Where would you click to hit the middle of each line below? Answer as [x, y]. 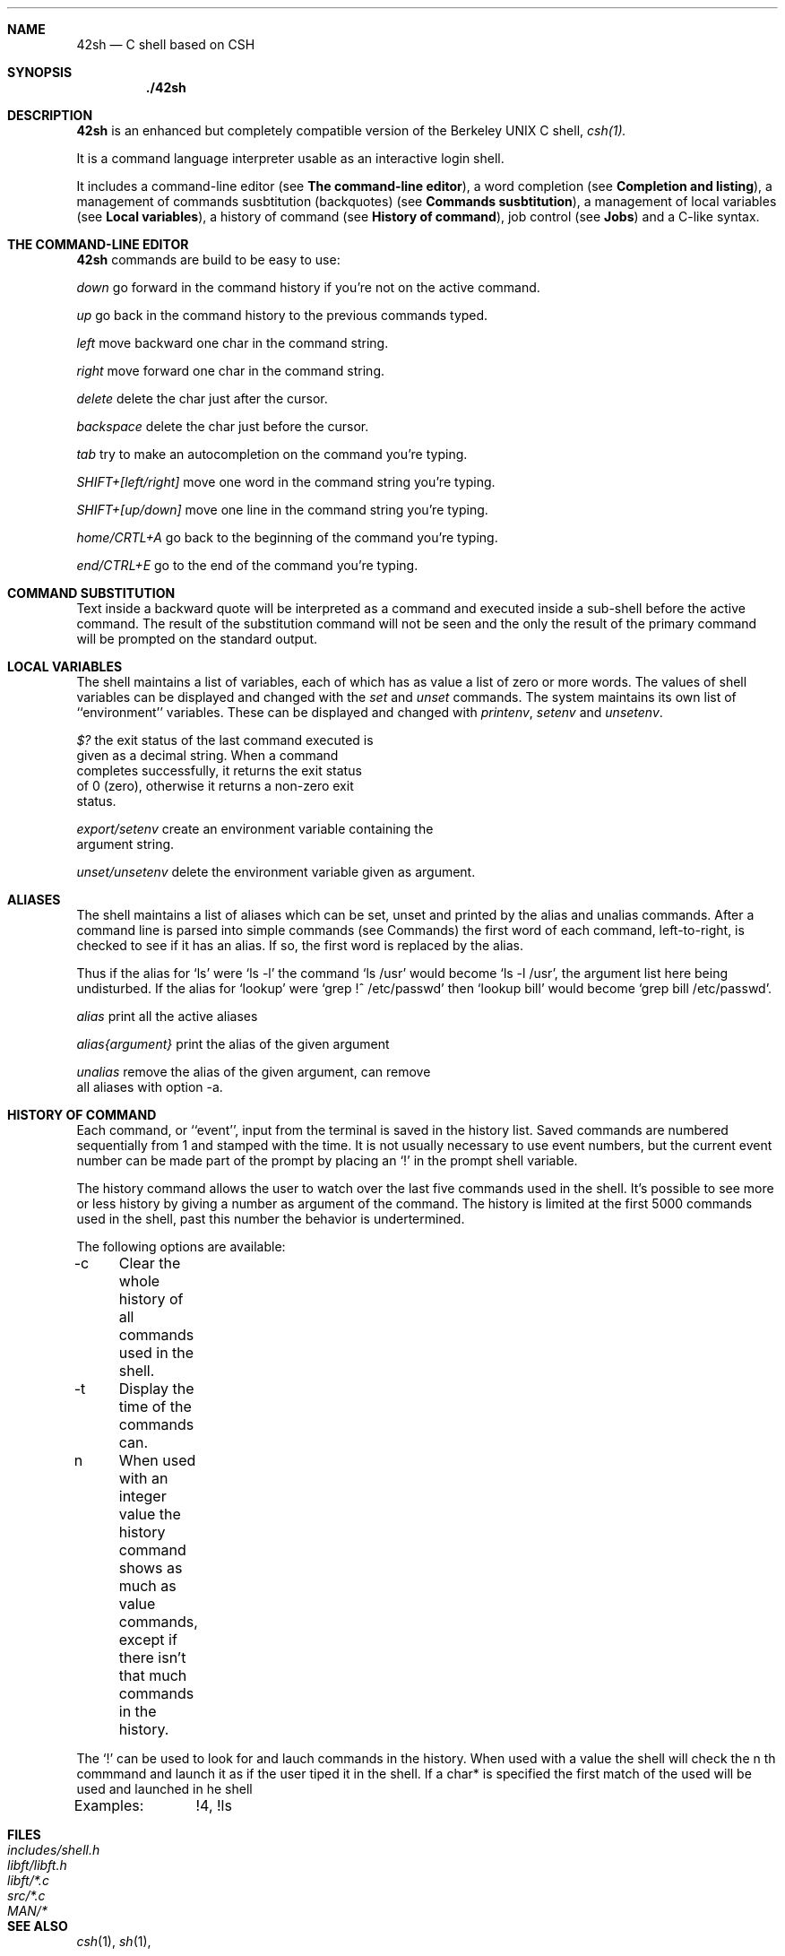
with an [143, 1478]
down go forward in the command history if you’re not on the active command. [308, 287]
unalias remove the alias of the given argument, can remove [254, 1072]
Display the [156, 1389]
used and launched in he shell [164, 1789]
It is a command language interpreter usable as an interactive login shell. [290, 158]
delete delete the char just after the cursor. [202, 398]
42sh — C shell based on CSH [166, 44]
